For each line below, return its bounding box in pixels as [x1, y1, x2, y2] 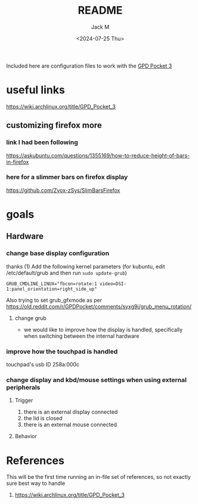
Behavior [14, 433, 37, 440]
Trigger [14, 397, 33, 404]
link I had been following [6, 138, 79, 146]
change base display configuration [6, 249, 109, 258]
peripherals [6, 383, 41, 392]
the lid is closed [23, 415, 63, 422]
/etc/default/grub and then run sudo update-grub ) [6, 269, 127, 276]
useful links [6, 83, 66, 97]
